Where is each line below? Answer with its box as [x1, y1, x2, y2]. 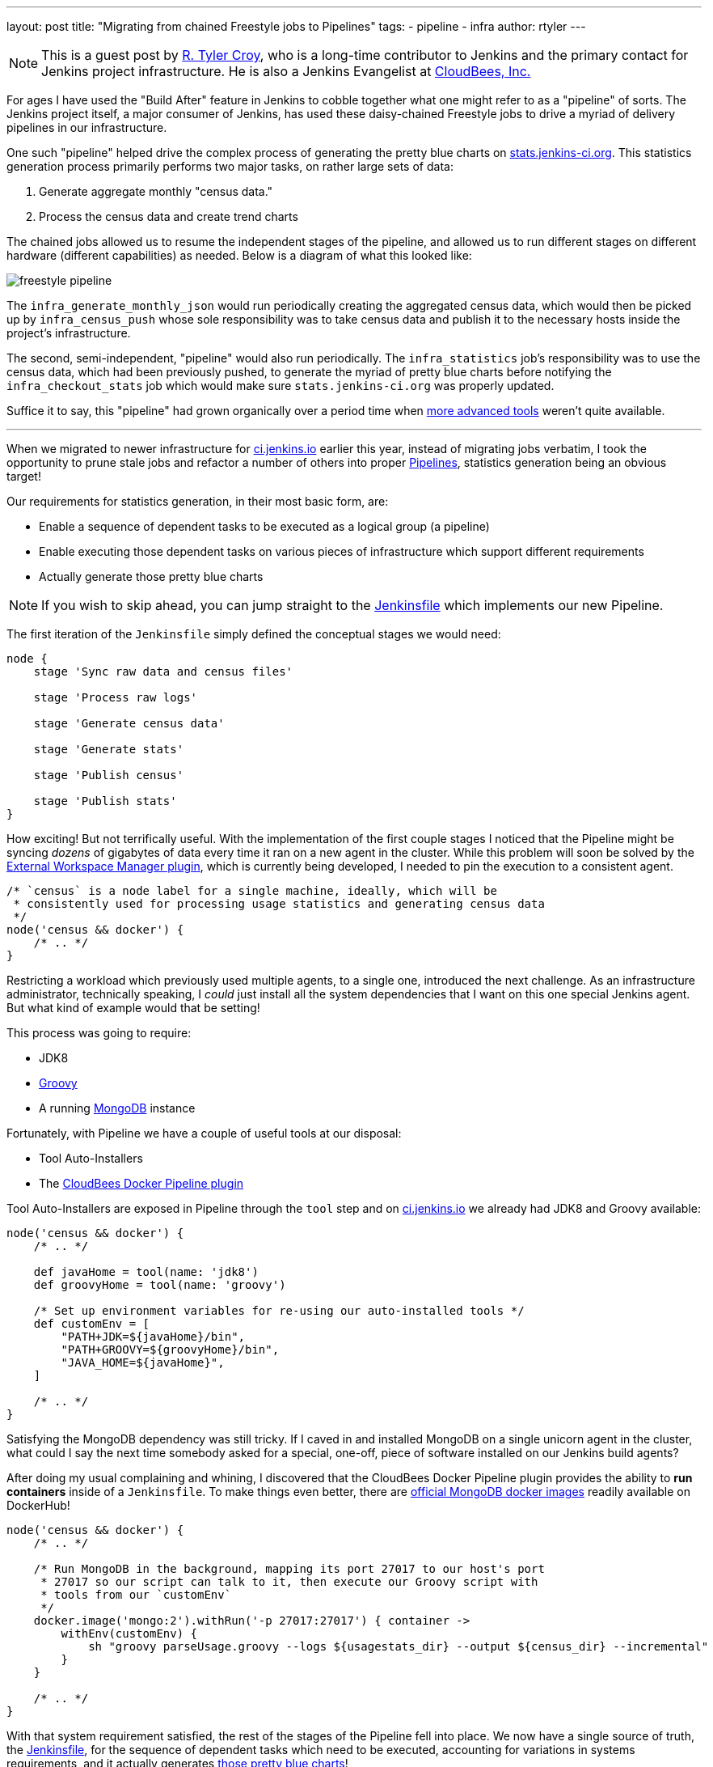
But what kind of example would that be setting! [6, 1001, 260, 1015]
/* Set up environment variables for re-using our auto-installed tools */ [33, 1304, 525, 1317]
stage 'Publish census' [33, 769, 184, 782]
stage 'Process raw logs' [33, 691, 198, 704]
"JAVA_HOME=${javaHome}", [61, 1356, 225, 1369]
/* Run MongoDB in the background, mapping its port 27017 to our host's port [33, 1562, 545, 1575]
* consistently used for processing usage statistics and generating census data [13, 897, 545, 910]
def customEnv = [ [33, 1317, 150, 1330]
